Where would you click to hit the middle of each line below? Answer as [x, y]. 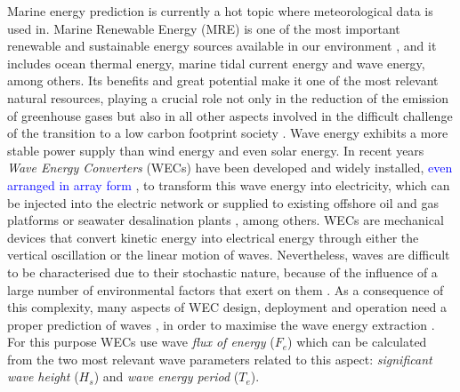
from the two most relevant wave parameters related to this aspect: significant [220, 359]
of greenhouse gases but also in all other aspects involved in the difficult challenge [230, 115]
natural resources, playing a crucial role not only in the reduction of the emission [228, 97]
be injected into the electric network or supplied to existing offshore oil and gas [223, 202]
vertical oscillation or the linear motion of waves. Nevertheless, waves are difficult [229, 255]
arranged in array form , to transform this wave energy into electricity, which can [229, 184]
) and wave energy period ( [166, 376]
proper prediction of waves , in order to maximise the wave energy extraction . [221, 324]
